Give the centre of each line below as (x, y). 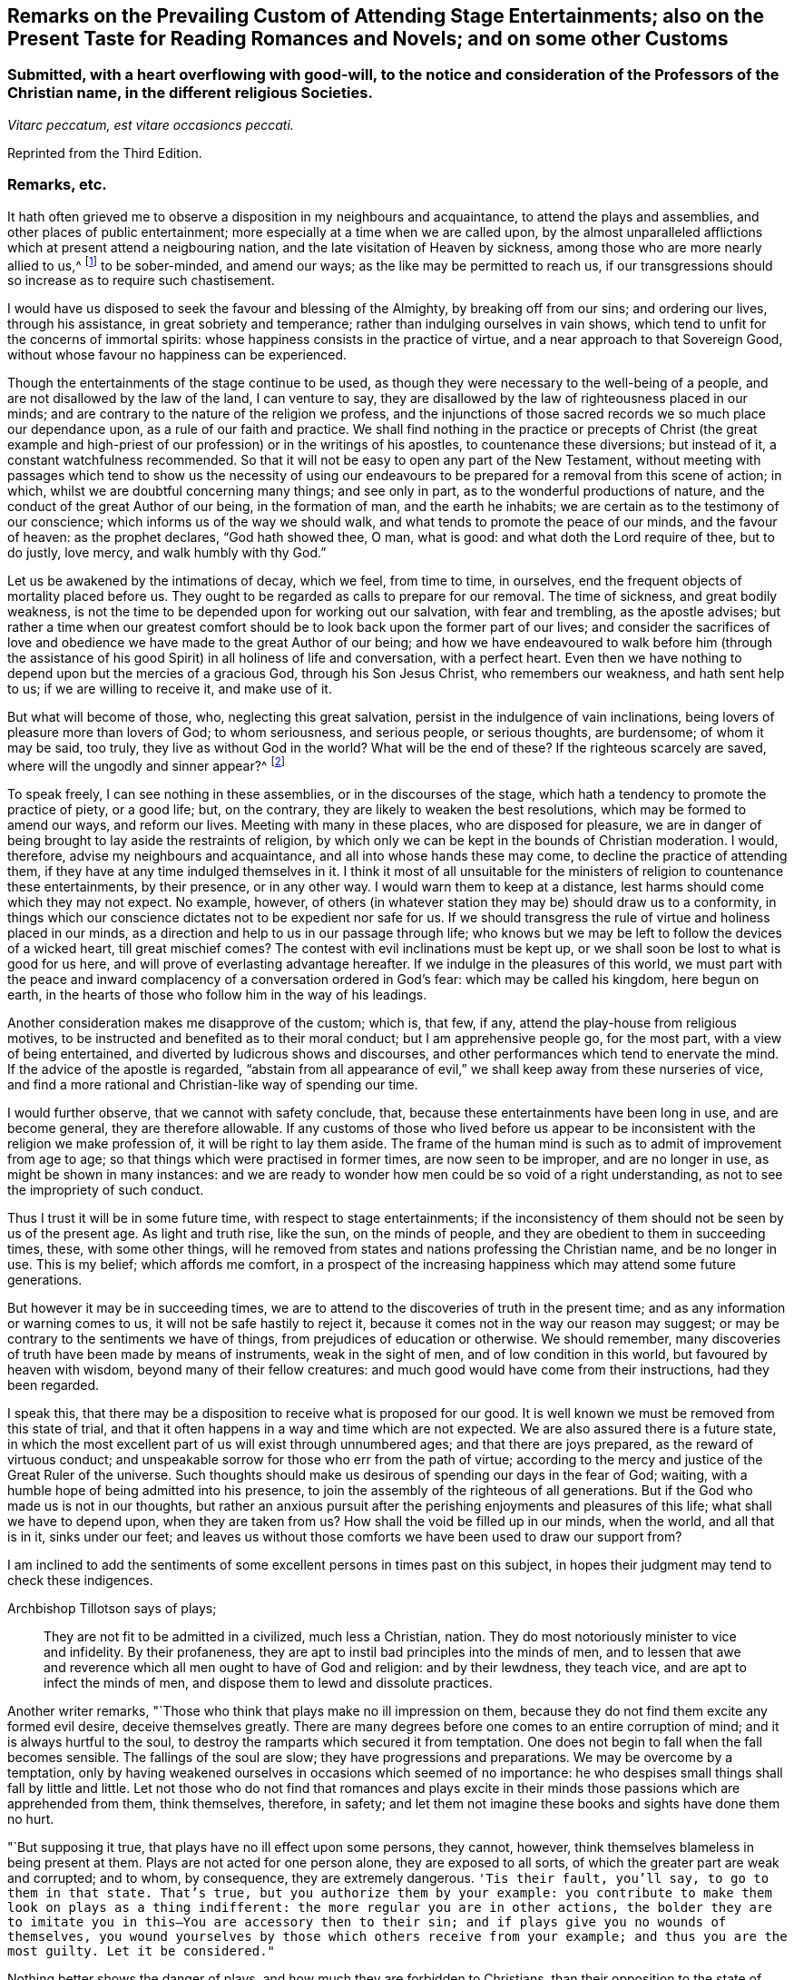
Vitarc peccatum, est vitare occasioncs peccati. (151, 124)
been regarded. (54, 1384)
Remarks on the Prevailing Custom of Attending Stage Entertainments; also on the (386, 16)
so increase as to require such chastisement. (141, 281)
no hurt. (31, 1818)
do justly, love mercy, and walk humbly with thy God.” (167, 553)
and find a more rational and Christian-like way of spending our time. (213, 1084)
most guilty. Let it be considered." (142, 1950)
